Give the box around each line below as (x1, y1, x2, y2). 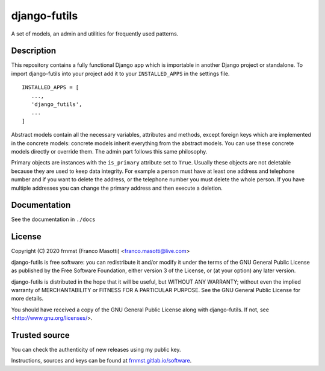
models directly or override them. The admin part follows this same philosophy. (11, 148, 208, 155)
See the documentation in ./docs (11, 216, 96, 223)
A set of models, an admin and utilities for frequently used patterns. (11, 30, 179, 37)
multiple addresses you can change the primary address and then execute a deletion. (11, 184, 223, 192)
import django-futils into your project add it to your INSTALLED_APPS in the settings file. (11, 70, 230, 77)
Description (11, 46, 57, 56)
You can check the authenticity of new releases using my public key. (11, 346, 181, 353)
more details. (11, 295, 44, 302)
